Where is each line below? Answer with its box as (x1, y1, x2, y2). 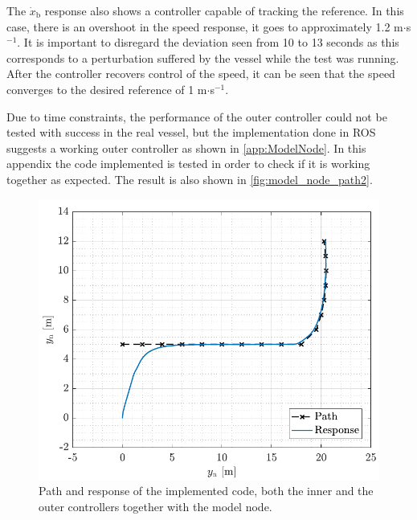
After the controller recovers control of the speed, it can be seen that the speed (6, 65, 395, 82)
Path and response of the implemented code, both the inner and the (39, 482, 374, 499)
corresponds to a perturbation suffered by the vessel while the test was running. (6, 49, 399, 66)
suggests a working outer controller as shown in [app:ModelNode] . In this (6, 139, 366, 156)
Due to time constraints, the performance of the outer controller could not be (6, 108, 387, 125)
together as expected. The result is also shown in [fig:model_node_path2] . (6, 170, 373, 187)
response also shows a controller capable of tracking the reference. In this (44, 2, 404, 18)
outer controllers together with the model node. (39, 497, 272, 514)
